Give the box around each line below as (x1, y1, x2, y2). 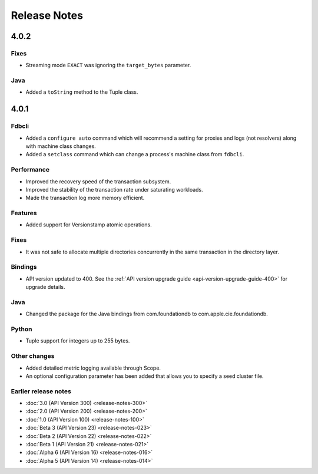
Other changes (11, 352, 55, 360)
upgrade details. (25, 284, 65, 291)
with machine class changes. (25, 143, 97, 150)
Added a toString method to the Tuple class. (25, 88, 138, 96)
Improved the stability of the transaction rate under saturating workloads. (25, 186, 203, 193)
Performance (11, 166, 50, 174)
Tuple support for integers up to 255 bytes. (25, 337, 130, 344)
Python (11, 325, 32, 333)
